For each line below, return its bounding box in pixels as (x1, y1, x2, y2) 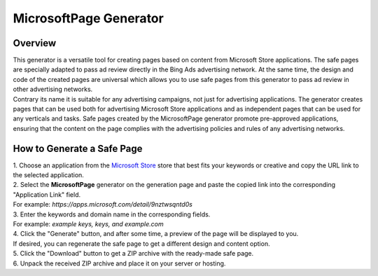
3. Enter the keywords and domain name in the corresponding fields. (13, 210, 211, 219)
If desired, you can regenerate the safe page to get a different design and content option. (13, 239, 270, 248)
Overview (13, 37, 57, 49)
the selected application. (13, 171, 84, 179)
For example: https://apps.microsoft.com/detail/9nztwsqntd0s (13, 200, 192, 209)
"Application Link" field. (13, 190, 81, 199)
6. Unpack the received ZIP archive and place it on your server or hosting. (13, 259, 226, 268)
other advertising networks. (13, 85, 93, 94)
